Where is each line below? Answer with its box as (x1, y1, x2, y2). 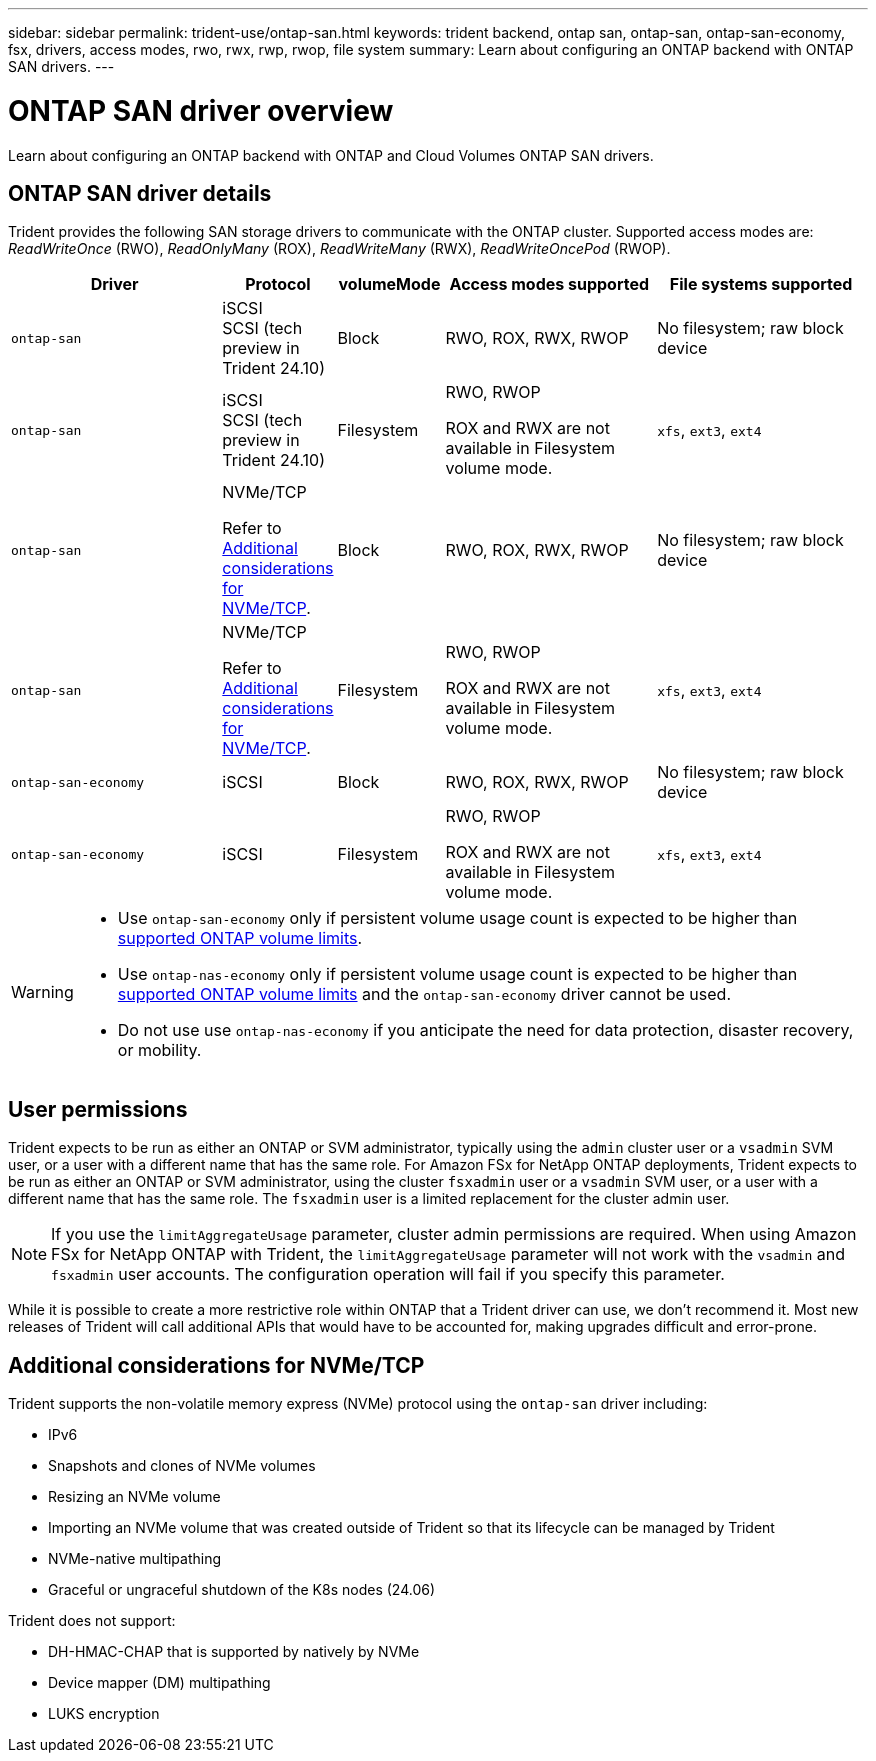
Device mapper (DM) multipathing (48, 1674, 271, 1692)
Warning (11, 982, 74, 1003)
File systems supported (669, 274, 853, 295)
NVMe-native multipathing (48, 1550, 222, 1568)
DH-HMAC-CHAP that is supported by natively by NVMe (48, 1643, 420, 1661)
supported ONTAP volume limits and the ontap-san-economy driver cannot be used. (117, 984, 732, 1005)
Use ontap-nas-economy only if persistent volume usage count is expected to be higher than (117, 964, 798, 985)
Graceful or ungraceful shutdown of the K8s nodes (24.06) (48, 1581, 436, 1599)
